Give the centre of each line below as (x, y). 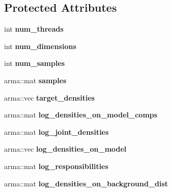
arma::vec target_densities (50, 97)
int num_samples (35, 63)
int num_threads (34, 29)
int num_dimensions (40, 46)
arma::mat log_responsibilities (56, 166)
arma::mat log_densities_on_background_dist (86, 183)
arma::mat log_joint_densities (56, 131)
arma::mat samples (35, 80)
